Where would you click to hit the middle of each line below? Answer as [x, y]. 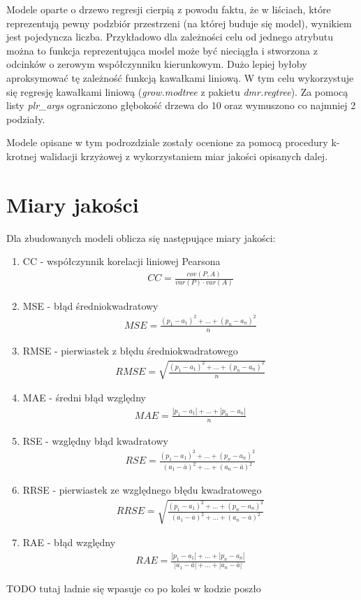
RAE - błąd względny [69, 542]
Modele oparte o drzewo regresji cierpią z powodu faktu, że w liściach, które [169, 9]
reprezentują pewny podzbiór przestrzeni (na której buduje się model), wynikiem [179, 23]
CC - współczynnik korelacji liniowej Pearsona [121, 261]
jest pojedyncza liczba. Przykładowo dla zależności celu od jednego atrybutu [170, 37]
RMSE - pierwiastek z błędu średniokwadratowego [130, 350]
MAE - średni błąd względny [84, 397]
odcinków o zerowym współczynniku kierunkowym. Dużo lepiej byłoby [157, 64]
